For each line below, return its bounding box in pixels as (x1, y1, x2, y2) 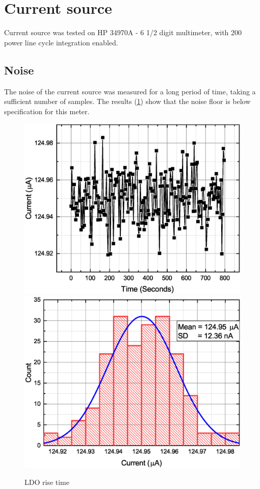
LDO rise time (24, 477, 69, 487)
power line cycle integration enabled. (4, 37, 118, 47)
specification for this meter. (4, 106, 90, 116)
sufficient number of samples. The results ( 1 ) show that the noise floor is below (4, 96, 251, 107)
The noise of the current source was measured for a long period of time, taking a (4, 86, 256, 96)
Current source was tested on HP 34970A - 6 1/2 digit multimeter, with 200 (4, 27, 242, 38)
